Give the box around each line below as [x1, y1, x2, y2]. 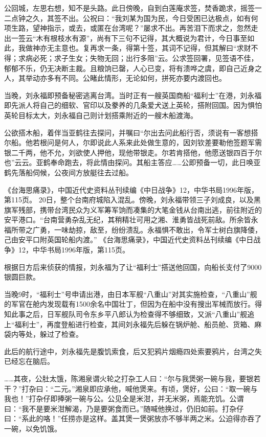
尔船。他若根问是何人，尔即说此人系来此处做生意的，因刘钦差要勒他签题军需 [4, 137, 262, 148]
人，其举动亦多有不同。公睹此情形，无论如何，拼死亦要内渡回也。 [4, 73, 226, 83]
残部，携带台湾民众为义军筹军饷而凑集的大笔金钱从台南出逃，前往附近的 [18, 204, 262, 215]
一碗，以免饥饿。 [4, 423, 61, 433]
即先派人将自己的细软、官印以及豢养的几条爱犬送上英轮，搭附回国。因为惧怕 [4, 100, 262, 110]
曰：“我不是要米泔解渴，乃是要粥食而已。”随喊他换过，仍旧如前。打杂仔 [4, 403, 244, 413]
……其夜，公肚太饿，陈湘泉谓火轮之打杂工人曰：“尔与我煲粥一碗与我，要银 [4, 373, 254, 383]
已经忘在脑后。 [4, 356, 54, 366]
